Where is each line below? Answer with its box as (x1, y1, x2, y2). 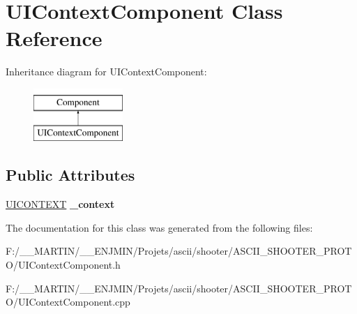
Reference (6, 24, 102, 52)
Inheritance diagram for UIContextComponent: (6, 64, 207, 79)
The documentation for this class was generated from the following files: (6, 220, 313, 234)
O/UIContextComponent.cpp (6, 294, 130, 309)
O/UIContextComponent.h (6, 257, 121, 272)
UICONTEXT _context (6, 197, 115, 211)
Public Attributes (6, 164, 135, 186)
